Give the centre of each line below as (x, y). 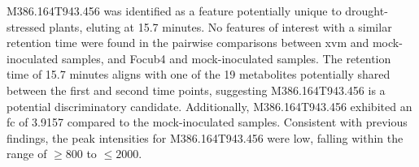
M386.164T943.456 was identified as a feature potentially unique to (174, 11)
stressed (26, 26)
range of (27, 154)
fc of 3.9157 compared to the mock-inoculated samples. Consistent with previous (207, 122)
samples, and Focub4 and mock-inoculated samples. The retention (227, 58)
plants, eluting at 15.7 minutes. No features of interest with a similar (220, 26)
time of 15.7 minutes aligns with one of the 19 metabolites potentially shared (199, 74)
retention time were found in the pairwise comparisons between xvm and (188, 43)
